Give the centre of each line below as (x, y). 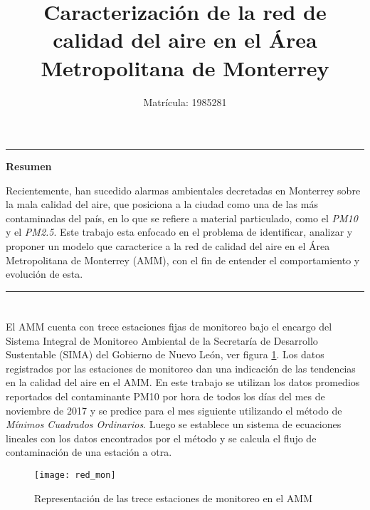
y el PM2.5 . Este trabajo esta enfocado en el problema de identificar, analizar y (179, 232)
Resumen (29, 166)
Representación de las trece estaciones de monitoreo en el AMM (173, 498)
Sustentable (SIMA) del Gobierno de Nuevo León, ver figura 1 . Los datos (165, 354)
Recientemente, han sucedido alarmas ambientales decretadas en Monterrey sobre (183, 190)
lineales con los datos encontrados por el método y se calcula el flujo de (161, 438)
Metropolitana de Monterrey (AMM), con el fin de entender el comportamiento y (183, 260)
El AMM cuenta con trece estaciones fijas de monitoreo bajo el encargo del (169, 327)
